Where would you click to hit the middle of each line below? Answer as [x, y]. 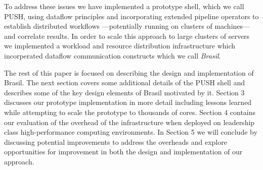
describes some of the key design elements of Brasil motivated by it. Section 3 [124, 92]
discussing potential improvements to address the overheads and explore [116, 141]
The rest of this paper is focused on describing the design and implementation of [129, 72]
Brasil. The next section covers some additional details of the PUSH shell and [125, 82]
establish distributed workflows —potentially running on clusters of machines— [127, 26]
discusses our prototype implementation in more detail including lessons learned [128, 102]
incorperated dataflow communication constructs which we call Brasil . [113, 55]
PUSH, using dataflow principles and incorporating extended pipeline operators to [131, 16]
